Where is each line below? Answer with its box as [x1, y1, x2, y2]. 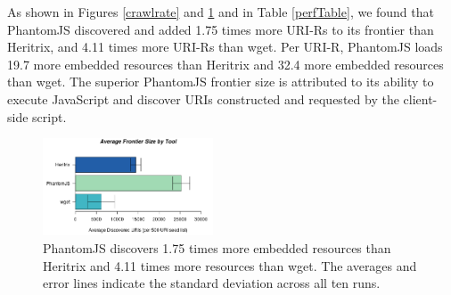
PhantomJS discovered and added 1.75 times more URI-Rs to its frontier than [7, 20, 434, 38]
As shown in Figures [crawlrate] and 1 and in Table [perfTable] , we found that [7, 3, 434, 20]
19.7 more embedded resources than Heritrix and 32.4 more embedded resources [7, 54, 444, 73]
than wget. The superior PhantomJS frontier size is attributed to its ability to [7, 72, 434, 91]
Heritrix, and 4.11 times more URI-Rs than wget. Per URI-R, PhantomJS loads [7, 37, 443, 56]
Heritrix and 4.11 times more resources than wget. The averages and [43, 256, 417, 275]
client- [403, 89, 438, 108]
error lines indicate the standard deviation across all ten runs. [43, 274, 381, 292]
